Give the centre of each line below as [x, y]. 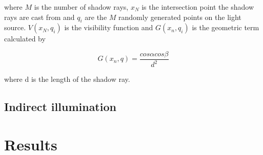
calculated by [25, 39]
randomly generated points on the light [180, 17]
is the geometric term [226, 27]
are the [96, 17]
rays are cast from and [39, 17]
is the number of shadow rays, [81, 7]
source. [15, 27]
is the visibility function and [109, 27]
